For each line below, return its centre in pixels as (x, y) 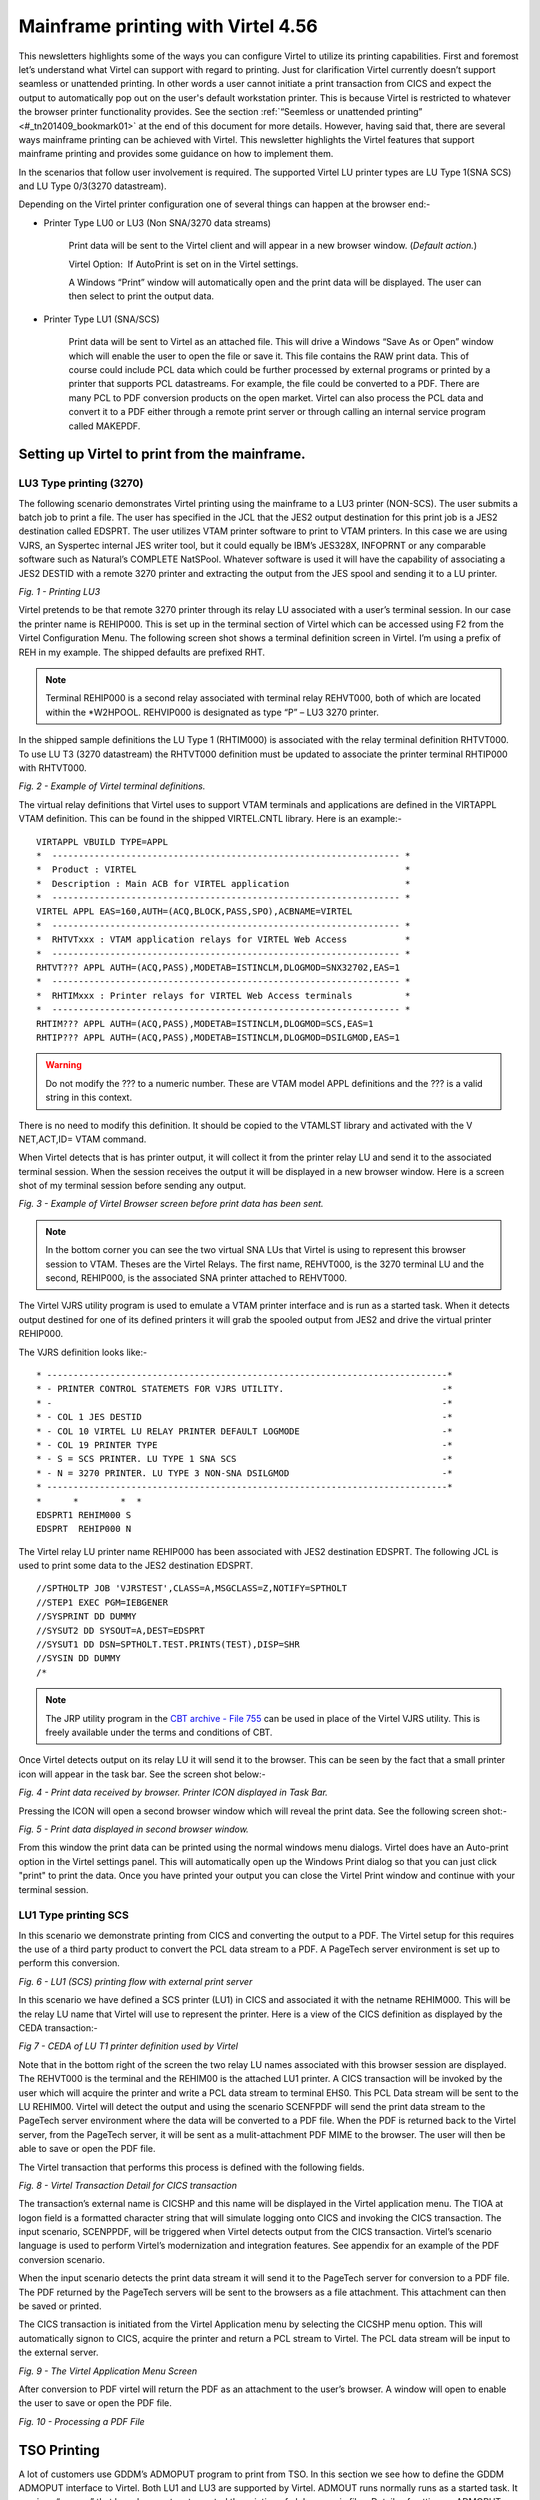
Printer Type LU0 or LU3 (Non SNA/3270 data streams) (157, 222)
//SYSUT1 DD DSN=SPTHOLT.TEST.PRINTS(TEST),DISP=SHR (168, 1644)
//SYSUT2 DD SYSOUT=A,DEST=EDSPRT (120, 1630)
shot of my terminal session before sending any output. (132, 1186)
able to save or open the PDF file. (87, 2149)
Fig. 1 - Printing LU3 (59, 592)
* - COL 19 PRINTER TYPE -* (244, 1444)
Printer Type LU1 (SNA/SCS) (101, 319)
